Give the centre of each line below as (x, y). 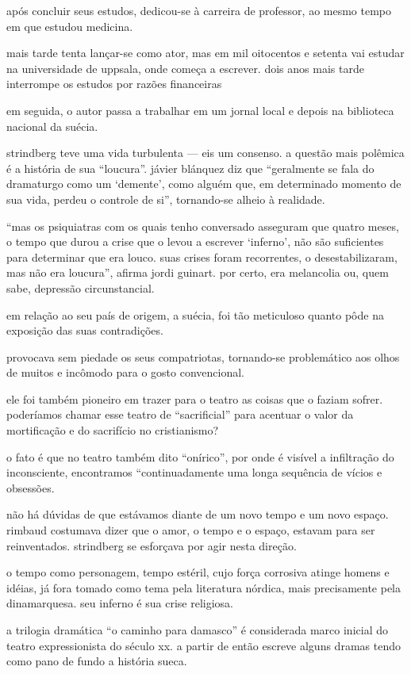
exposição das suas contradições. (85, 330)
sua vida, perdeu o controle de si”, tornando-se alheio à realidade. (166, 199)
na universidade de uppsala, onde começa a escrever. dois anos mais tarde (185, 68)
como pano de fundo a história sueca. (97, 661)
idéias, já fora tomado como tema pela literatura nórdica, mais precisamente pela (204, 587)
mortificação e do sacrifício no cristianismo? (113, 430)
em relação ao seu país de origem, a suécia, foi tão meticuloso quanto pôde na (195, 314)
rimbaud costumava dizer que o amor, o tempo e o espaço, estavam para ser (191, 530)
